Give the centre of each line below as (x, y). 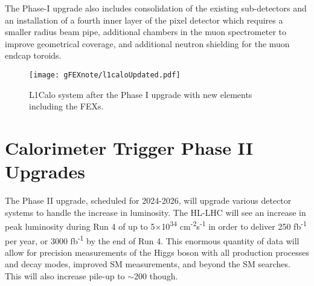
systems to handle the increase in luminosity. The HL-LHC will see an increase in (155, 212)
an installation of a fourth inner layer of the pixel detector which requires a (144, 20)
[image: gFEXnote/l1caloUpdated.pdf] (105, 75)
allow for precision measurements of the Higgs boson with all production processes (157, 252)
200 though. (156, 276)
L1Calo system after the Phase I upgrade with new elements (141, 94)
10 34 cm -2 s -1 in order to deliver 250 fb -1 (234, 225)
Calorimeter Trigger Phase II (129, 148)
